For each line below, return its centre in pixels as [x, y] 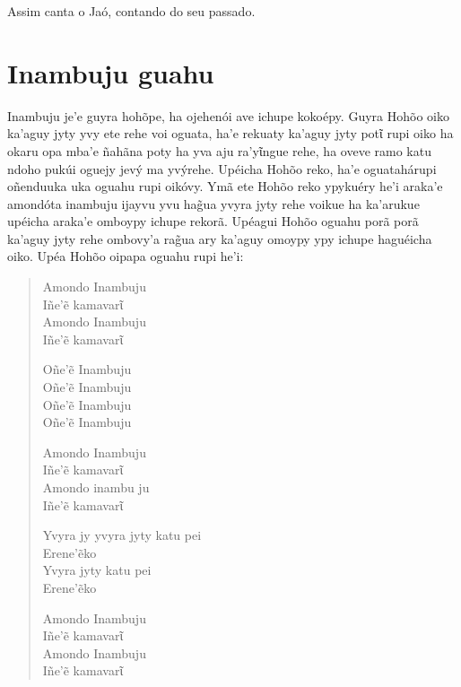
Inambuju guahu [111, 72]
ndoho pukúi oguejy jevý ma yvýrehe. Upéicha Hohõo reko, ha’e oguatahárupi [222, 168]
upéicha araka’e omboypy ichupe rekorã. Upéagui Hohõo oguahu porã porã [213, 221]
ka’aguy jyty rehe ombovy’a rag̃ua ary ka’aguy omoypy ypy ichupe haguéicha [220, 238]
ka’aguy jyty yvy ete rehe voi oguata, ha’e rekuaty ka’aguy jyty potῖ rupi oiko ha [230, 133]
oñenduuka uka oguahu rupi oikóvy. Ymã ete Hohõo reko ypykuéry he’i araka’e [225, 186]
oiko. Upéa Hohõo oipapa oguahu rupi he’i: [126, 256]
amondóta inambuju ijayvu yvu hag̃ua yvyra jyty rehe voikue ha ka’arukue [213, 203]
